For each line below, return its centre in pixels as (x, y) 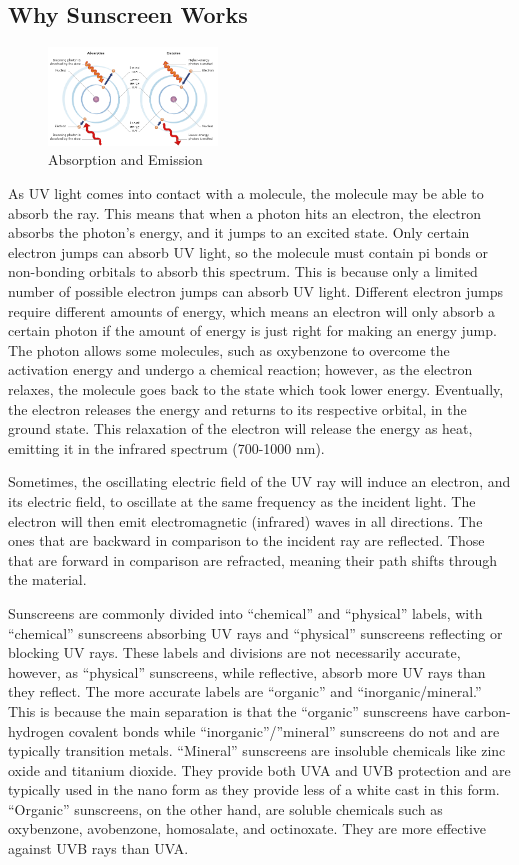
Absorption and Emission (125, 159)
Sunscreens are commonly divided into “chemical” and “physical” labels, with (245, 612)
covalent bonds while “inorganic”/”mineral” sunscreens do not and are (284, 730)
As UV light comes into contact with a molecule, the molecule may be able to (246, 193)
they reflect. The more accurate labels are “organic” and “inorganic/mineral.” (245, 691)
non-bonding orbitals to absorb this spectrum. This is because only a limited (243, 271)
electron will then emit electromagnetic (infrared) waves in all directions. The (245, 520)
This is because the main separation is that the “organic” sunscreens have (234, 710)
